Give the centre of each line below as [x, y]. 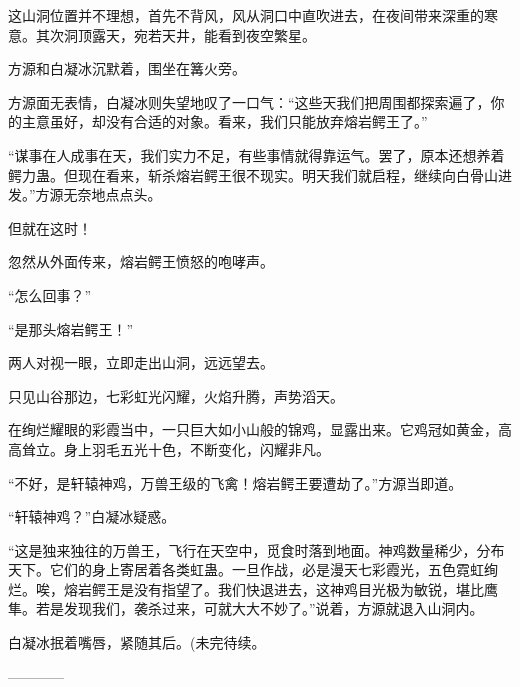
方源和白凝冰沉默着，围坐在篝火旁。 [127, 68]
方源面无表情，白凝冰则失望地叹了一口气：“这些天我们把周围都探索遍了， [249, 101]
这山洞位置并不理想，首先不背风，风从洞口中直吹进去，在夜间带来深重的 [246, 15]
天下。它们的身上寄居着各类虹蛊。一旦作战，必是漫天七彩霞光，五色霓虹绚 [253, 569]
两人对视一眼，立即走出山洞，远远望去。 [141, 362]
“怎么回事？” [50, 294]
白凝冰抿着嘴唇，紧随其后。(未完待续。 [137, 642]
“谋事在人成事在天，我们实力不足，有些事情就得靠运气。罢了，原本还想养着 [256, 154]
